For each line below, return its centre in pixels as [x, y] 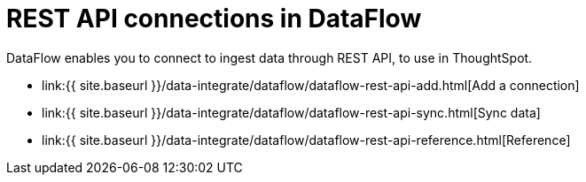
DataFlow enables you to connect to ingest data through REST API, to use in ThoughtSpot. [270, 57]
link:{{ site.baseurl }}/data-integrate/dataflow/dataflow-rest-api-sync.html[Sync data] [291, 112]
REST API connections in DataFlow [214, 19]
